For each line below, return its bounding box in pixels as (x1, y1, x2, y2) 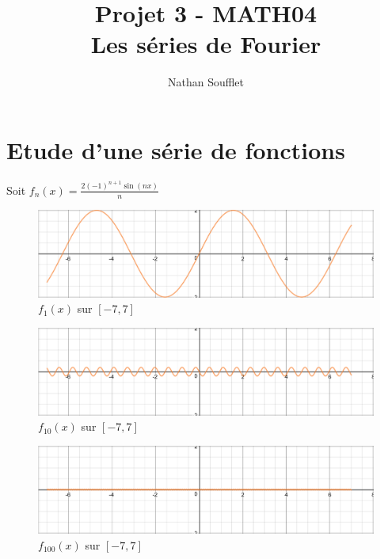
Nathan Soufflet (167, 74, 245, 90)
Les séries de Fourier (90, 28, 321, 60)
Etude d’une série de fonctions (6, 133, 345, 165)
